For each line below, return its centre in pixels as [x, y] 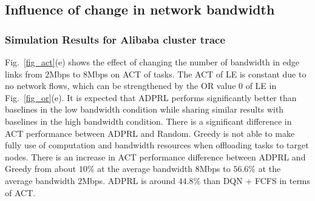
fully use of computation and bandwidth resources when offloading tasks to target [157, 145]
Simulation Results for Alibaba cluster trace [115, 39]
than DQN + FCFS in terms [257, 180]
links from [24, 74]
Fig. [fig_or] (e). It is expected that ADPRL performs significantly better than [151, 97]
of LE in [261, 86]
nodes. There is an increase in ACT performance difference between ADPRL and [155, 157]
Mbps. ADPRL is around [129, 180]
